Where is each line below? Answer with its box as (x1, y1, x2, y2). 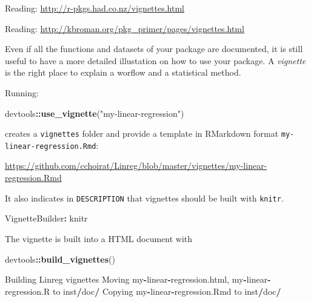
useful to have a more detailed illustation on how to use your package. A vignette (5, 54, 306, 67)
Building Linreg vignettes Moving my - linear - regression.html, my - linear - (5, 273, 271, 286)
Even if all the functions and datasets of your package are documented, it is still (5, 42, 303, 55)
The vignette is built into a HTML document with (5, 232, 193, 245)
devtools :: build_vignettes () (5, 252, 116, 265)
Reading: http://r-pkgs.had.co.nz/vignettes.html (5, 2, 184, 14)
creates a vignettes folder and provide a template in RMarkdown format (5, 127, 279, 140)
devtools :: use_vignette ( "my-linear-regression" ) (5, 107, 184, 119)
